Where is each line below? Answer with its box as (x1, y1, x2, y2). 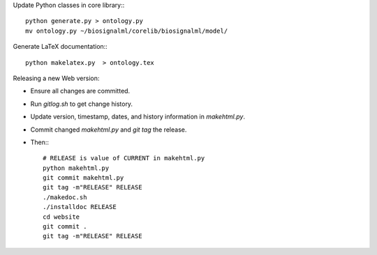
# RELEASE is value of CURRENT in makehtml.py (43, 154, 205, 162)
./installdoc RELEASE (43, 203, 117, 211)
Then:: (30, 138, 49, 146)
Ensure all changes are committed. (30, 87, 131, 95)
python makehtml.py (43, 164, 110, 172)
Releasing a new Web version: (13, 74, 100, 82)
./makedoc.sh (43, 193, 87, 201)
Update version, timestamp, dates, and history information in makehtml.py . (30, 112, 246, 121)
